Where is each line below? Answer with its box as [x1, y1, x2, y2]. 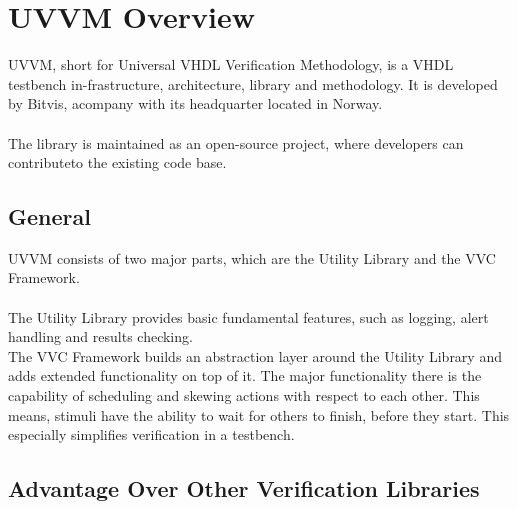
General [8, 201, 91, 232]
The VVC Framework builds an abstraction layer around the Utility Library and [8, 345, 502, 366]
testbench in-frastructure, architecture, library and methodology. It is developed [8, 73, 498, 94]
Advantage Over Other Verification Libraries [8, 473, 480, 504]
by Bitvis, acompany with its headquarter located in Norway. [8, 93, 383, 114]
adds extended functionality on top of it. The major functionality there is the [8, 365, 482, 386]
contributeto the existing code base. [8, 152, 227, 173]
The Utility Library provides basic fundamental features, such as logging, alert [8, 306, 489, 327]
